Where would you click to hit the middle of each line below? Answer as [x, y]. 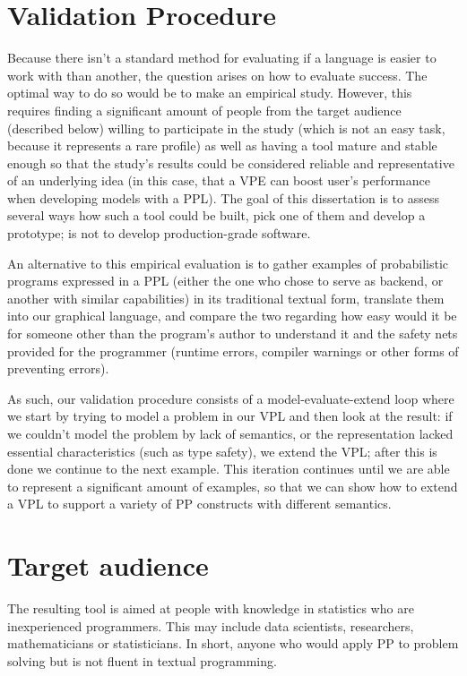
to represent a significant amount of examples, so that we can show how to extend [233, 486]
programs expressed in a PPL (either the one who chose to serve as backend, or [225, 281]
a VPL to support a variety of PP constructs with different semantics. [199, 504]
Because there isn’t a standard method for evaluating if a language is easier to [222, 58]
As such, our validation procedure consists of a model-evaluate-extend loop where [231, 398]
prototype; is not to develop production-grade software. [159, 233]
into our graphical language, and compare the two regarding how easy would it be [232, 316]
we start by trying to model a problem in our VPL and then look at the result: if [230, 416]
